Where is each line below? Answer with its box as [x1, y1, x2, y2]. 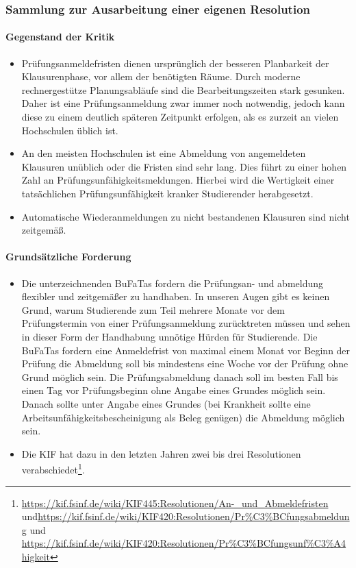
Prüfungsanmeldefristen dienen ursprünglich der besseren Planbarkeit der [21, 55, 329, 70]
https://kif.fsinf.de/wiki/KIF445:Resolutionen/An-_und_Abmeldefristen [21, 495, 329, 510]
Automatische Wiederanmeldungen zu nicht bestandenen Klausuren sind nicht [21, 209, 350, 223]
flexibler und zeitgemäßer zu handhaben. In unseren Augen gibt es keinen [21, 289, 330, 304]
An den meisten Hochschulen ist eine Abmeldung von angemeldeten [21, 146, 306, 160]
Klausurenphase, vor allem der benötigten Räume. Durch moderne [21, 69, 301, 84]
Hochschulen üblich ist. [21, 123, 118, 137]
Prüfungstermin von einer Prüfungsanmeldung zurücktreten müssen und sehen [21, 316, 351, 330]
